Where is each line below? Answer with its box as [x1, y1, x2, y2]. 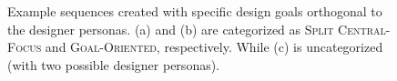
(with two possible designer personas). [7, 55, 220, 74]
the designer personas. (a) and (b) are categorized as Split [7, 19, 334, 38]
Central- [338, 19, 391, 38]
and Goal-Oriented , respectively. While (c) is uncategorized [45, 37, 383, 56]
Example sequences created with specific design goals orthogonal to [7, 2, 382, 20]
